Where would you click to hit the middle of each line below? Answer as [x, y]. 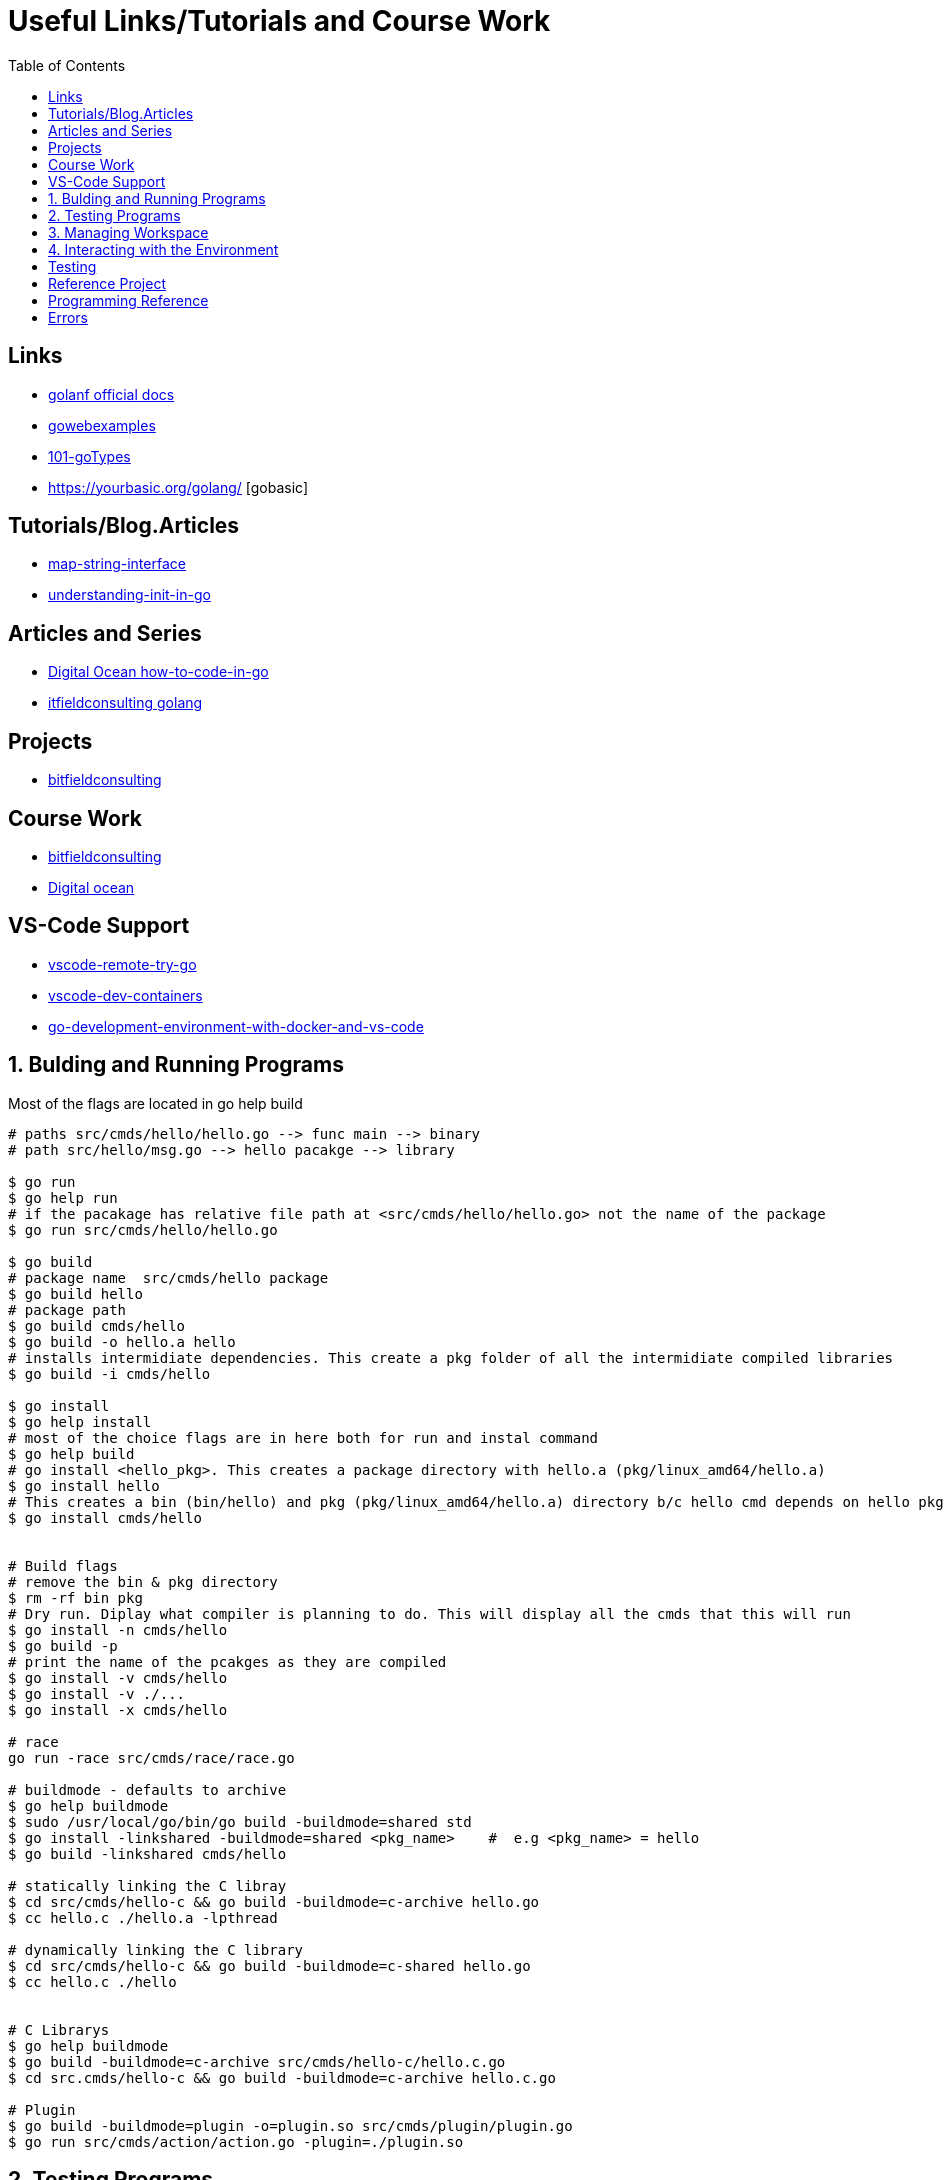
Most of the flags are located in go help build [155, 1103]
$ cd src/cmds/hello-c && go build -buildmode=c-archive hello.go [274, 1901]
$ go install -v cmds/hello [118, 1677]
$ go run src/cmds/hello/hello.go [143, 1229]
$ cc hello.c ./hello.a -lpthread [143, 1917]
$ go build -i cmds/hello [109, 1373]
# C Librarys [59, 2029]
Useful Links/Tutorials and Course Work [279, 21]
